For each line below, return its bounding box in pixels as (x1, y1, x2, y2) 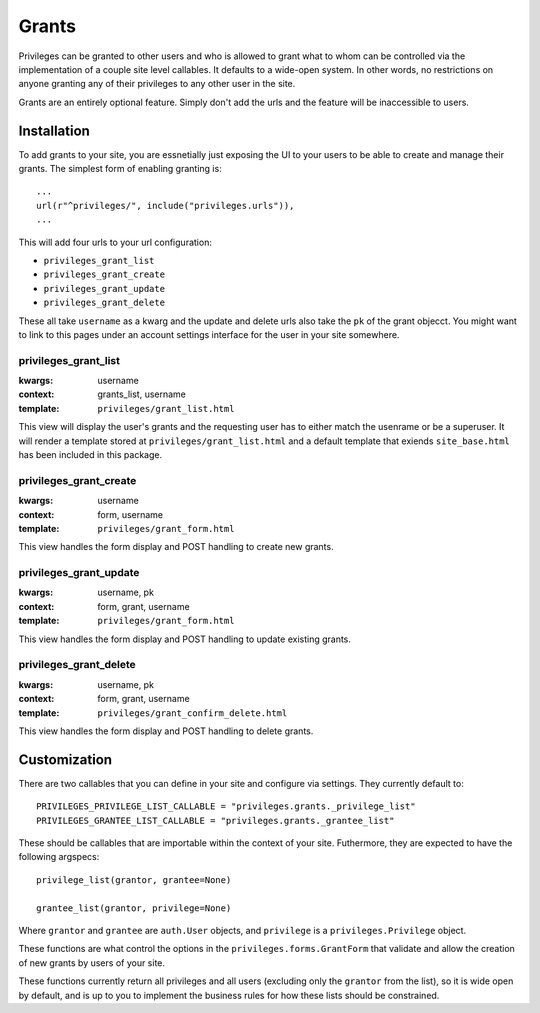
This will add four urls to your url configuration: (18, 236, 212, 248)
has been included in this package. (18, 449, 163, 461)
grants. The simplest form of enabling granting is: (18, 163, 222, 175)
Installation (18, 122, 90, 139)
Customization (18, 751, 113, 768)
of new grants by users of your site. (18, 956, 165, 969)
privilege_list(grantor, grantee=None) (36, 874, 232, 885)
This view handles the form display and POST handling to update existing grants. (18, 633, 352, 645)
